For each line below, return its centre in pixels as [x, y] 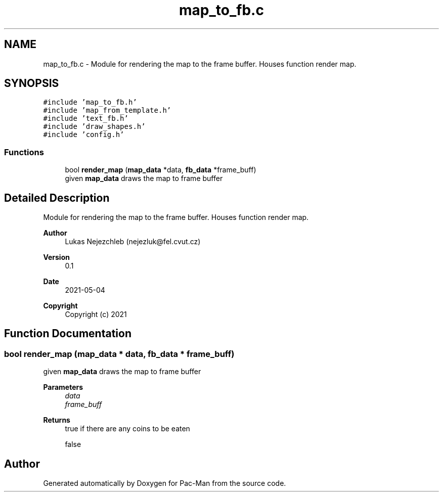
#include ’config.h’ [84, 135]
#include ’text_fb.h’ [86, 119]
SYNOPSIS [32, 83]
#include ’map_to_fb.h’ [90, 102]
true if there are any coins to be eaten [127, 429]
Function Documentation [68, 334]
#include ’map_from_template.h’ [107, 110]
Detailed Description [57, 198]
